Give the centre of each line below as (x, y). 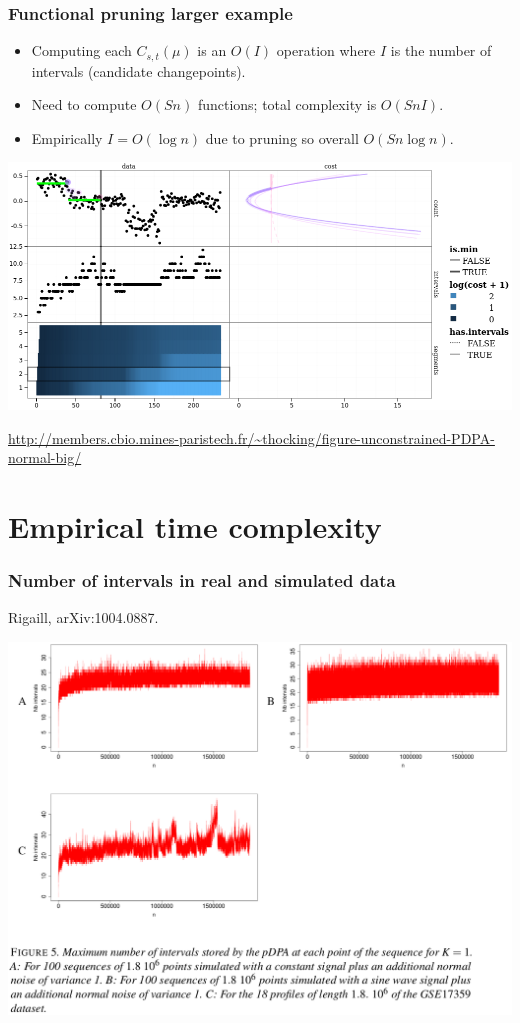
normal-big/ (45, 457)
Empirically (67, 137)
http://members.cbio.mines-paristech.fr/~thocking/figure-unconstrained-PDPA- (251, 437)
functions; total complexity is (287, 104)
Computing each (81, 50)
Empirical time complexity (195, 525)
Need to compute (84, 104)
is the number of (441, 50)
